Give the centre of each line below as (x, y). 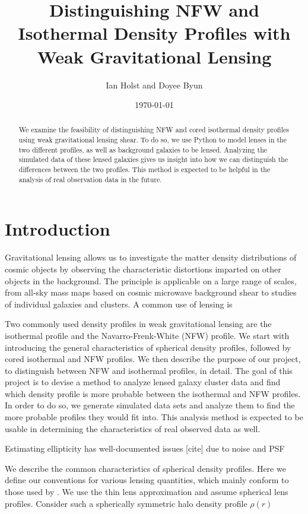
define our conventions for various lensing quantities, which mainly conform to (147, 480)
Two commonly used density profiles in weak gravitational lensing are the (138, 324)
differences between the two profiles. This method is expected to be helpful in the (145, 169)
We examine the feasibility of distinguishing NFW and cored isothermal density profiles (154, 130)
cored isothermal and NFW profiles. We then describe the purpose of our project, (153, 359)
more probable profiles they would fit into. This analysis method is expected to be (154, 417)
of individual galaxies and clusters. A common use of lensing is (119, 304)
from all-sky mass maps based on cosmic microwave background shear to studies (151, 292)
